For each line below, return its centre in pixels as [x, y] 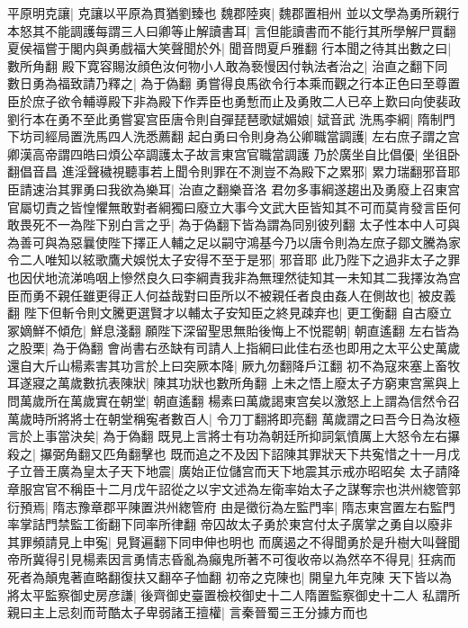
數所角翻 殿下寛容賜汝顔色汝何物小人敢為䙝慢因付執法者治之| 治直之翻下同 [228, 65]
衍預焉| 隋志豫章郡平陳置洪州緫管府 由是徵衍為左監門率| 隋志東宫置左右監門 [231, 506]
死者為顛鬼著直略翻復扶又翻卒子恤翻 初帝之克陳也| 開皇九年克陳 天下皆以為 [229, 577]
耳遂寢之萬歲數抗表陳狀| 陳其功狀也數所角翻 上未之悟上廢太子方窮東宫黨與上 [234, 383]
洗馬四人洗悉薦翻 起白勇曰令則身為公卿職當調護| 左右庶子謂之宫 [271, 136]
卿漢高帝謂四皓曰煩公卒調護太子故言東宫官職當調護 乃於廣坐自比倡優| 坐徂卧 [234, 153]
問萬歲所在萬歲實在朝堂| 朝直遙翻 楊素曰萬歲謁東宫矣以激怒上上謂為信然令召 [234, 401]
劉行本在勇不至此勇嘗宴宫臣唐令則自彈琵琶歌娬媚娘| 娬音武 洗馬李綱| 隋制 [225, 118]
